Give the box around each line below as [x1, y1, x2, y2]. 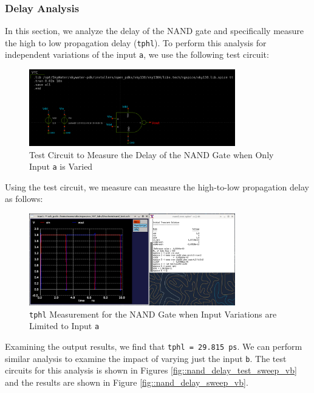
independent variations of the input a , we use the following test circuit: [5, 48, 269, 61]
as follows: [5, 192, 43, 205]
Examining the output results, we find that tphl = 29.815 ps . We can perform [5, 339, 302, 352]
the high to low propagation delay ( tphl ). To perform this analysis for [5, 36, 267, 49]
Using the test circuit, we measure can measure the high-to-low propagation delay [5, 180, 309, 193]
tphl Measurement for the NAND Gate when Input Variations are [29, 307, 277, 320]
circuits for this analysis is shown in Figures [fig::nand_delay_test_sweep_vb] [5, 364, 297, 377]
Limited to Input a [29, 319, 100, 332]
